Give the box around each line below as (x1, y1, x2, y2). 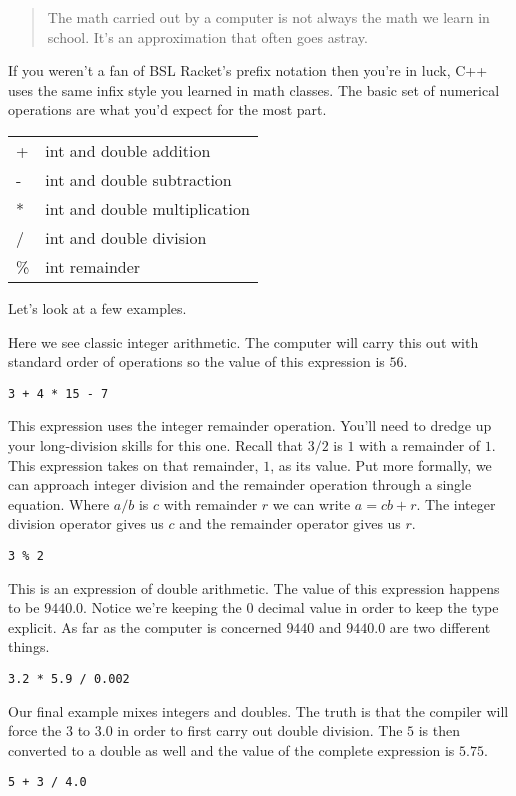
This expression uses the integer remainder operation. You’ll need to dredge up (8, 415, 492, 436)
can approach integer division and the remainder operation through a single (8, 474, 472, 495)
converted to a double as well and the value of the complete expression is (8, 739, 455, 760)
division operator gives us (8, 513, 164, 534)
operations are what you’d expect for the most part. (8, 99, 327, 120)
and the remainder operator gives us (179, 513, 401, 534)
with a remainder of (359, 435, 481, 455)
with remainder (163, 493, 258, 514)
